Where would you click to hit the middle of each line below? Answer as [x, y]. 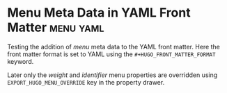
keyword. [21, 61]
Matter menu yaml [56, 27]
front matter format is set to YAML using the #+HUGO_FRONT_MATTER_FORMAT [111, 54]
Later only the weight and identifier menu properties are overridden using [112, 75]
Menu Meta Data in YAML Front [99, 13]
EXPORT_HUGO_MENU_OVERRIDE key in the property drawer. [86, 82]
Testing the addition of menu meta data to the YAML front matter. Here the [114, 46]
